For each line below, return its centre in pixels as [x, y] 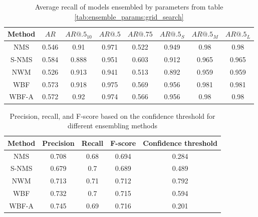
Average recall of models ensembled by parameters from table [129, 7]
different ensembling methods [112, 126]
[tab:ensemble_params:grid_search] [129, 16]
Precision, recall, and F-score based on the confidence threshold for [112, 116]
